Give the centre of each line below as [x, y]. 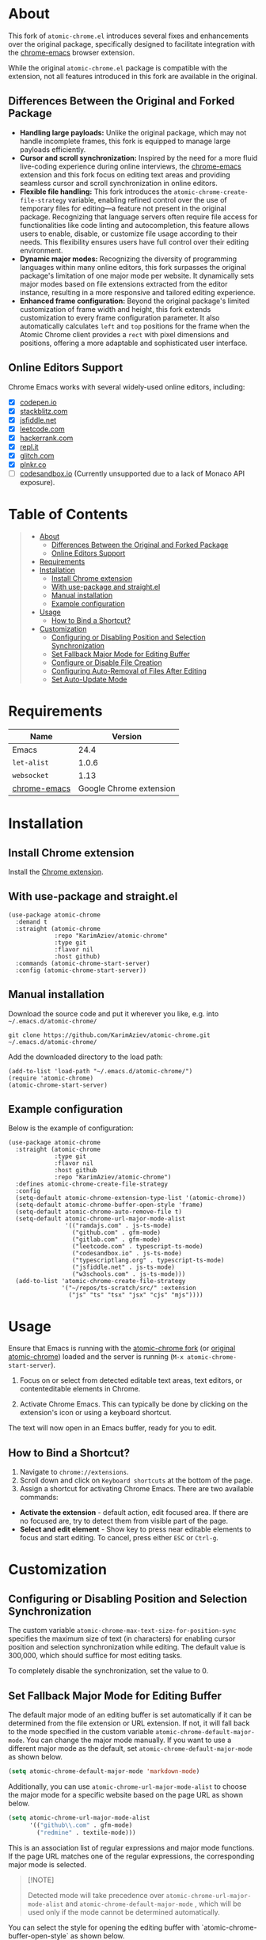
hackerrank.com [46, 438]
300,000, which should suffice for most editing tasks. [95, 1656]
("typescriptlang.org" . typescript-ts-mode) [148, 1260]
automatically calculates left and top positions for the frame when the [135, 326]
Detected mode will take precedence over [96, 1895]
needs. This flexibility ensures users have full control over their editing [134, 241]
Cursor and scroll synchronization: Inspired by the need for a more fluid [139, 158]
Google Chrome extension [127, 788]
